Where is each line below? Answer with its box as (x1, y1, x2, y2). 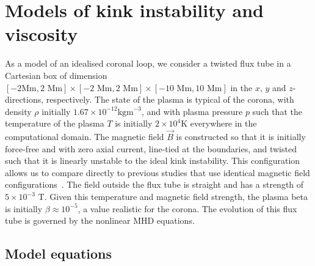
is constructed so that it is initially (176, 130, 306, 143)
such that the (252, 105, 302, 117)
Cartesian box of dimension (5, 68, 107, 81)
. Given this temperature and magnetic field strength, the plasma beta (44, 190, 308, 203)
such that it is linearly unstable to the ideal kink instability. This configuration (5, 154, 300, 167)
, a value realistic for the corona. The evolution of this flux (78, 202, 297, 215)
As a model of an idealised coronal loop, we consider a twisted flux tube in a (5, 57, 291, 70)
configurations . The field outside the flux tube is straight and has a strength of (5, 178, 304, 191)
